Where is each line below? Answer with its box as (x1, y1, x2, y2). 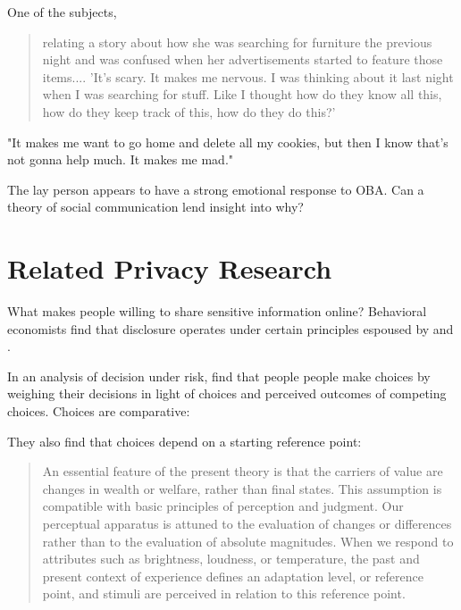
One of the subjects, (7, 3, 117, 21)
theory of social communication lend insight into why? (7, 197, 304, 216)
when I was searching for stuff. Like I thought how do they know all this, (42, 85, 442, 104)
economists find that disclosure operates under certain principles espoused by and (7, 319, 454, 338)
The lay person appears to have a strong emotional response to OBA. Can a (7, 180, 424, 198)
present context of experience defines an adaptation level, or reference (42, 566, 423, 585)
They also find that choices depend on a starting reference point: (7, 431, 362, 450)
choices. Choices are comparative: (7, 402, 190, 421)
